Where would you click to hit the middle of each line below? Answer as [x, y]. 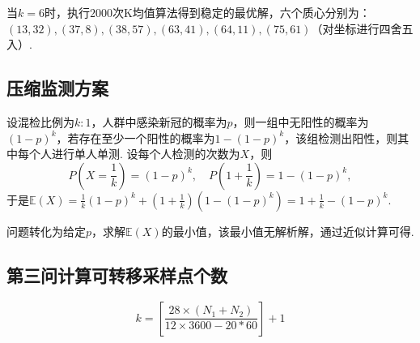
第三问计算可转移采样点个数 [117, 274]
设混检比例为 [40, 121]
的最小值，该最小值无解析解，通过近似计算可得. [288, 231]
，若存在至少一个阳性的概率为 [136, 137]
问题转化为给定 [46, 231]
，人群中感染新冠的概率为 [159, 121]
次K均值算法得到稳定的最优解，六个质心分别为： [241, 12]
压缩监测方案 [57, 88]
